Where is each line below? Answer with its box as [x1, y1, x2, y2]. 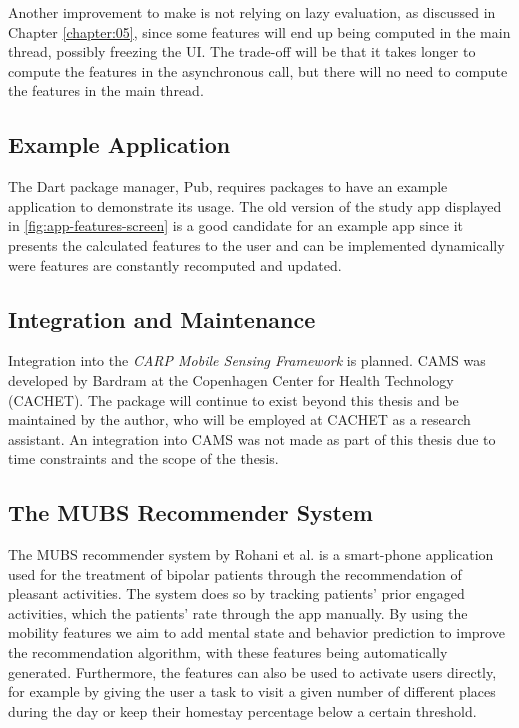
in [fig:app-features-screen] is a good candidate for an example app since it [8, 215, 464, 236]
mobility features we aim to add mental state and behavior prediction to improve [8, 622, 505, 643]
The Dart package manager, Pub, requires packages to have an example [8, 176, 448, 197]
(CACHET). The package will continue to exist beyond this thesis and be [8, 389, 459, 410]
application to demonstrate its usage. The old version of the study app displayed [8, 195, 502, 216]
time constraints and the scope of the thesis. [8, 448, 279, 469]
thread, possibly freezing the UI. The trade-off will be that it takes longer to [8, 41, 476, 62]
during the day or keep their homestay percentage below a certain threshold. [8, 700, 477, 721]
